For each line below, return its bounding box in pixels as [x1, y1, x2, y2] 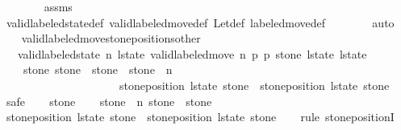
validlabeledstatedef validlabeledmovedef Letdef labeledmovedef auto [6, 14, 395, 30]
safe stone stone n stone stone [6, 92, 212, 109]
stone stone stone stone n [23, 61, 173, 78]
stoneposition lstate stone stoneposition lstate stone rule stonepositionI [6, 108, 395, 125]
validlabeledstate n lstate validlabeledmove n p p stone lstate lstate [17, 45, 367, 62]
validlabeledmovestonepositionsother [21, 30, 201, 47]
